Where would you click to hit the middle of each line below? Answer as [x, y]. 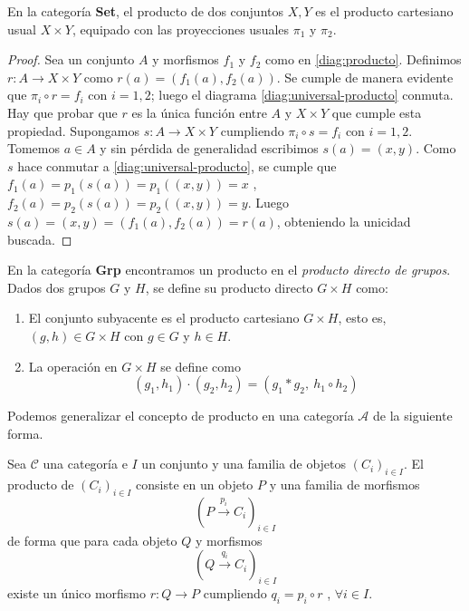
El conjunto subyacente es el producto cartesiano [164, 318]
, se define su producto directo [229, 287]
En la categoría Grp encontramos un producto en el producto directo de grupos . [229, 270]
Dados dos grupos [57, 287]
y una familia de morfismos [345, 485]
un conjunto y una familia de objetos [244, 464]
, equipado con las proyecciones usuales [181, 29]
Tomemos [34, 148]
